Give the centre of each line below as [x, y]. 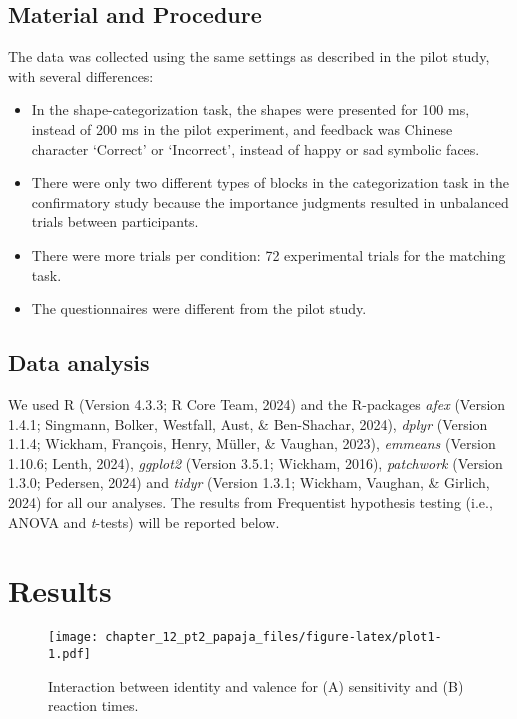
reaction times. [93, 705]
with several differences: [81, 75]
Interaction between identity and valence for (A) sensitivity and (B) [256, 685]
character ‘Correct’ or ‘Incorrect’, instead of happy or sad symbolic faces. [255, 148]
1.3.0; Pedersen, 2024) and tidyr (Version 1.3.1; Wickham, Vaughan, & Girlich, [249, 482]
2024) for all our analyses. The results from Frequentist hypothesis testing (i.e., [250, 501]
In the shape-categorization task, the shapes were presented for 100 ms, [250, 109]
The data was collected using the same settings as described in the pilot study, [249, 56]
